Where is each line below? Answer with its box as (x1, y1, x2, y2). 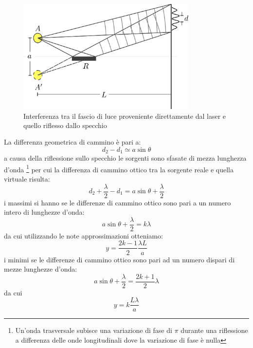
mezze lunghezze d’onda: (4, 264, 77, 274)
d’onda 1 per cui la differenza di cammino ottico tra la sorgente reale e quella (4, 163, 234, 174)
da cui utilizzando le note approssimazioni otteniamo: (4, 230, 163, 240)
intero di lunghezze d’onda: (4, 207, 85, 217)
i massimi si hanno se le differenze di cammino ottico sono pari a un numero (4, 197, 231, 207)
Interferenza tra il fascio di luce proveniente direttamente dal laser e (23, 110, 226, 121)
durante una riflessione (181, 325, 248, 335)
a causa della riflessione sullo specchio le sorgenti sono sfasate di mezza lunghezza (4, 153, 247, 163)
